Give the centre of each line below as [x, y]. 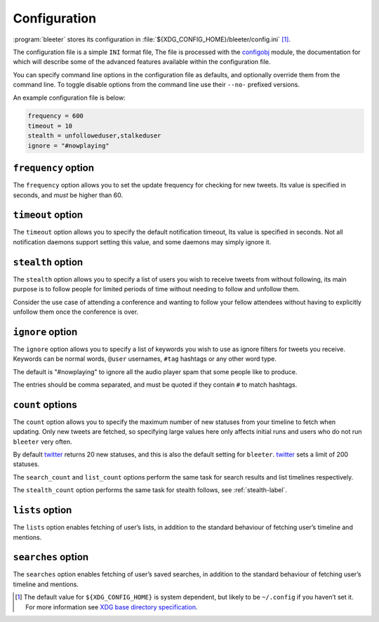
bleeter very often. [43, 442]
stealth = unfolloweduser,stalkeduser [94, 136]
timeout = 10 [50, 126]
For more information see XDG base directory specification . [112, 607]
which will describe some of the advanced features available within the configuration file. [142, 62]
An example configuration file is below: [69, 98]
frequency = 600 [56, 116]
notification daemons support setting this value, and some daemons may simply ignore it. [142, 241]
